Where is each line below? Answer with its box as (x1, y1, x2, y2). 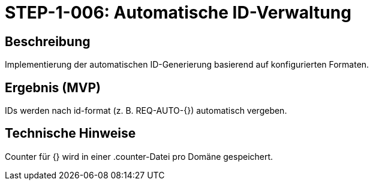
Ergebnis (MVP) (5, 80, 101, 95)
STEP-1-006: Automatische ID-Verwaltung (5, 2, 351, 23)
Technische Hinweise (5, 126, 136, 141)
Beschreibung (5, 34, 91, 49)
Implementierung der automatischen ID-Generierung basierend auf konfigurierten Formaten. (5, 59, 369, 70)
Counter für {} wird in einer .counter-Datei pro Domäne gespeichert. (5, 151, 273, 162)
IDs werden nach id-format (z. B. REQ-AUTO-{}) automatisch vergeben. (5, 105, 287, 116)
